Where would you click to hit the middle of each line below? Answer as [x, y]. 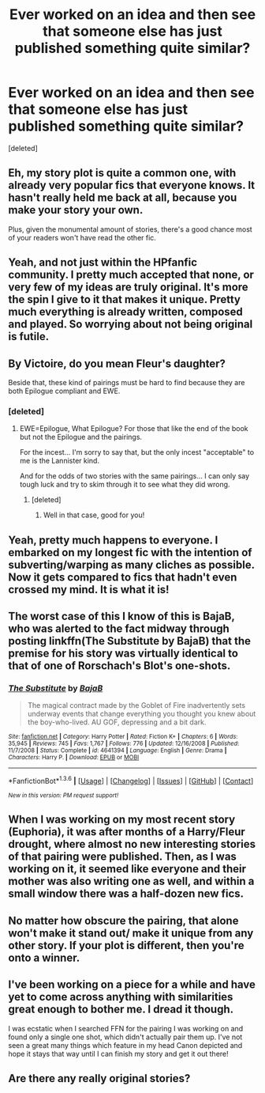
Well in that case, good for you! [94, 515]
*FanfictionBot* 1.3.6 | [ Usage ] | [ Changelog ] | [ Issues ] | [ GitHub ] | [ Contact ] [131, 780]
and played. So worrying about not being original [131, 325]
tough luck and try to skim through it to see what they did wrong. [125, 485]
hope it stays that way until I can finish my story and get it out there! [118, 1053]
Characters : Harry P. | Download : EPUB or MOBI [74, 758]
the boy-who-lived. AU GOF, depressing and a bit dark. [117, 722]
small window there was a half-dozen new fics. [126, 894]
